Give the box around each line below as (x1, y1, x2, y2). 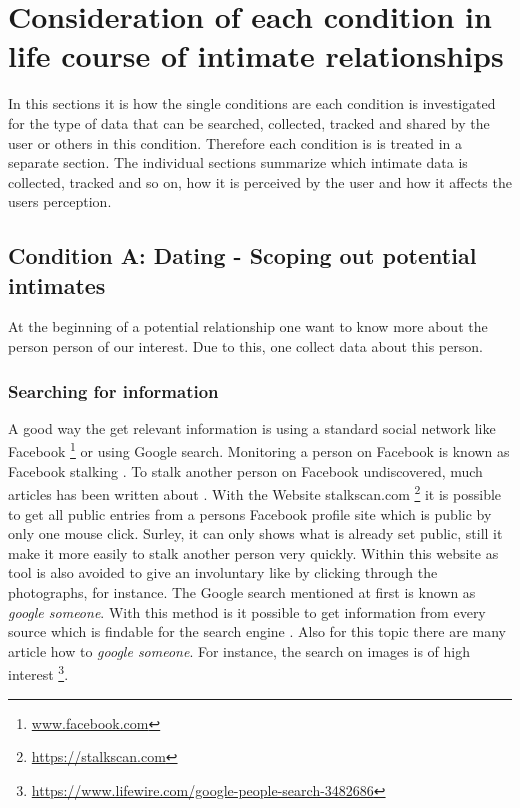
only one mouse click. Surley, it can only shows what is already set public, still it (8, 523, 503, 544)
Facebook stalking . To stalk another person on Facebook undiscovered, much (8, 460, 483, 481)
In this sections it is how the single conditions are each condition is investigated (8, 93, 496, 114)
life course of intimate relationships (8, 35, 504, 76)
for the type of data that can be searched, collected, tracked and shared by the (8, 112, 490, 133)
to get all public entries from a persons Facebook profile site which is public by (8, 503, 492, 524)
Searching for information (8, 378, 219, 403)
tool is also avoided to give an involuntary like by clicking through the (8, 562, 438, 583)
